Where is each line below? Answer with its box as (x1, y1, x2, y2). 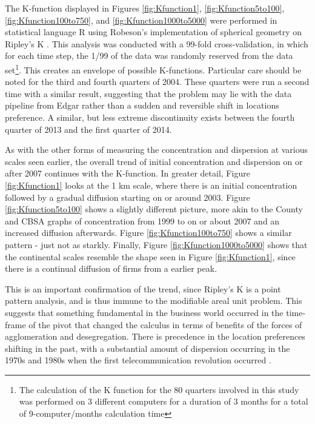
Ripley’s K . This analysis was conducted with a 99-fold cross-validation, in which (5, 37, 308, 50)
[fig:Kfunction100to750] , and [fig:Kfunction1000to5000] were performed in (5, 13, 277, 26)
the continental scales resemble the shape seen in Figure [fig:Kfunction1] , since (5, 250, 296, 263)
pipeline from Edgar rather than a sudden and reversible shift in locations (5, 99, 279, 112)
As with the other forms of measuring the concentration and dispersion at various (5, 143, 308, 156)
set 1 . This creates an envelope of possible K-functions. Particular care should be (5, 61, 302, 76)
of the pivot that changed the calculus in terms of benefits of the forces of (28, 318, 302, 331)
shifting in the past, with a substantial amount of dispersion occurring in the (5, 342, 290, 354)
